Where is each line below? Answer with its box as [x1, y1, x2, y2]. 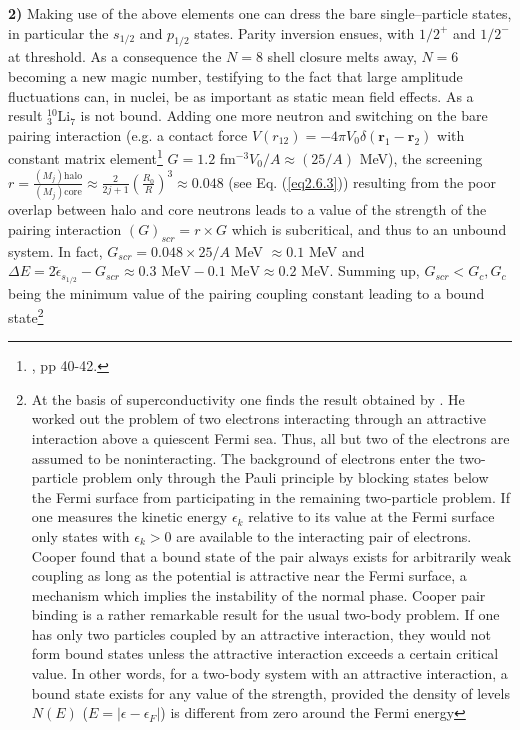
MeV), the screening [359, 148, 483, 169]
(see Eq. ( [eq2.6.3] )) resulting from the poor [228, 171, 496, 192]
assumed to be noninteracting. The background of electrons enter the [31, 447, 455, 468]
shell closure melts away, [267, 46, 417, 67]
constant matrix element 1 [8, 145, 163, 169]
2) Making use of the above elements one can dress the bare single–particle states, [8, 3, 512, 23]
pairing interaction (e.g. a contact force [8, 124, 248, 145]
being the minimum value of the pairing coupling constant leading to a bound [8, 283, 485, 304]
